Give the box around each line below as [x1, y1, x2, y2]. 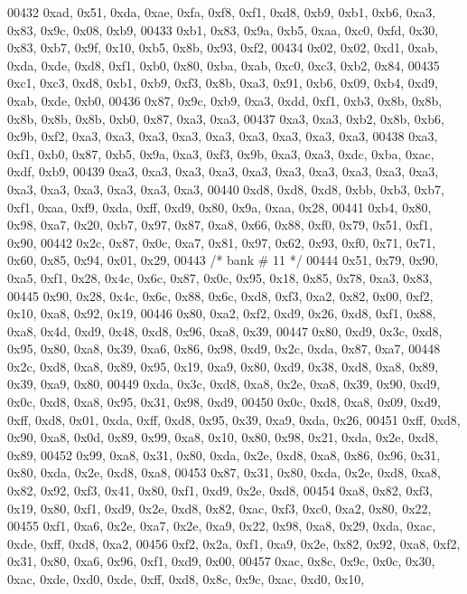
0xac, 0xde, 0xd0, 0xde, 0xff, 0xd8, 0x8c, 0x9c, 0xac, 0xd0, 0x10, [7, 570, 365, 588]
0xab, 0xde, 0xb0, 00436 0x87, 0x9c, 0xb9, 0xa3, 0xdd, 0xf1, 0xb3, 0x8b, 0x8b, [7, 90, 443, 109]
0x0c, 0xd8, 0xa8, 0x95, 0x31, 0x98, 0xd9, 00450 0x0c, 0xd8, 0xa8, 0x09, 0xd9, [7, 392, 441, 411]
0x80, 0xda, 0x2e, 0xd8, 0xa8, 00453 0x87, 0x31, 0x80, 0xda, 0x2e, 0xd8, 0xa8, [7, 463, 441, 482]
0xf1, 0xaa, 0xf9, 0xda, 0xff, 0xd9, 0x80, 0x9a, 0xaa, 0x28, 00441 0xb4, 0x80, [7, 197, 432, 216]
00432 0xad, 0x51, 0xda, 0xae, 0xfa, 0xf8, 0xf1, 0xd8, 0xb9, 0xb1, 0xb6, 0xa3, [7, 3, 436, 21]
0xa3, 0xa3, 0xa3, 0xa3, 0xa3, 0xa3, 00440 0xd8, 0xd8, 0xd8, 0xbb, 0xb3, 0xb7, [7, 179, 444, 198]
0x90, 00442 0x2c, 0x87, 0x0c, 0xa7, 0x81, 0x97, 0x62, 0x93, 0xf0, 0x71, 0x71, [7, 232, 436, 251]
